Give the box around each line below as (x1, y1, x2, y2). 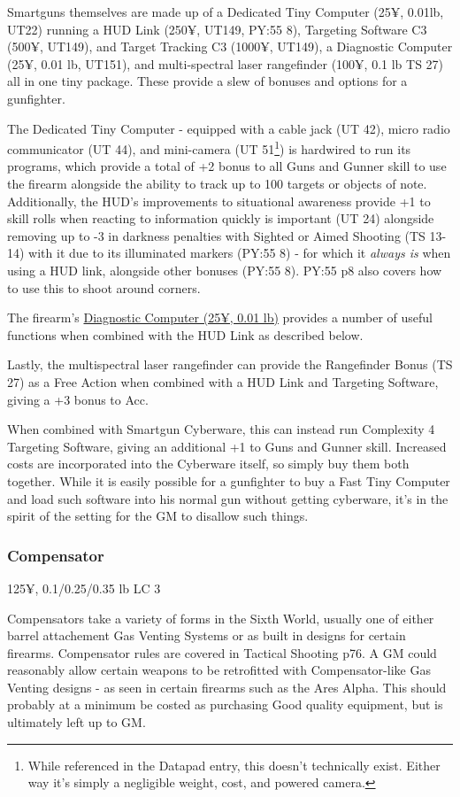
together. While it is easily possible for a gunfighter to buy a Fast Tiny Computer (7, 471, 450, 490)
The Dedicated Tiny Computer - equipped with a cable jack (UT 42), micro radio (7, 119, 450, 137)
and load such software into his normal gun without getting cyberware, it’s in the (7, 489, 448, 507)
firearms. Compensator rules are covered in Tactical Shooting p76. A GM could (7, 643, 437, 662)
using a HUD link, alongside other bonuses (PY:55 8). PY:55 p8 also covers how (7, 260, 442, 279)
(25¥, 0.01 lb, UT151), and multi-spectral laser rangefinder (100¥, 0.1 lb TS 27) (7, 54, 444, 73)
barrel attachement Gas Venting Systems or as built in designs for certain (7, 626, 406, 645)
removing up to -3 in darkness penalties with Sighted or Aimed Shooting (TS (7, 226, 425, 244)
